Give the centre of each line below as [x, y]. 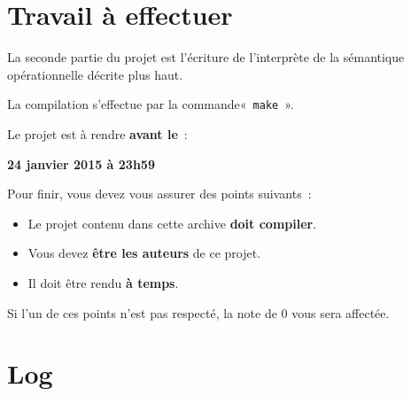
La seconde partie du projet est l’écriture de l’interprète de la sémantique [206, 57]
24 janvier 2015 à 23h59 [81, 163]
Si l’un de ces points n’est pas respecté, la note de [142, 312]
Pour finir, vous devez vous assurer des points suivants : [159, 194]
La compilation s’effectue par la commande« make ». [151, 104]
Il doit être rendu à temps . [103, 282]
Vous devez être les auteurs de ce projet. [144, 253]
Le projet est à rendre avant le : [97, 133]
